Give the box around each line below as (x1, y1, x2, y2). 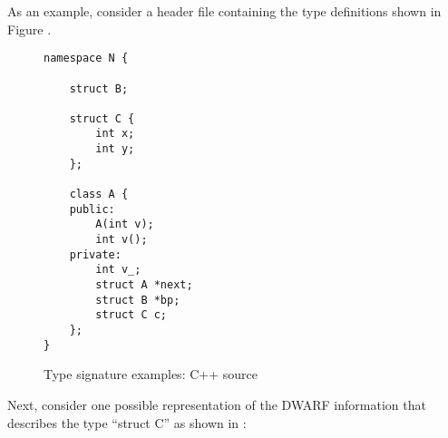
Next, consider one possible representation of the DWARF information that (7, 394, 426, 414)
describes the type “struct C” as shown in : (7, 413, 247, 432)
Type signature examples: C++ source (44, 365, 258, 384)
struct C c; (95, 308, 168, 322)
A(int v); (95, 218, 154, 231)
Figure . (7, 19, 52, 38)
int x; (95, 127, 135, 141)
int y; (95, 142, 135, 156)
